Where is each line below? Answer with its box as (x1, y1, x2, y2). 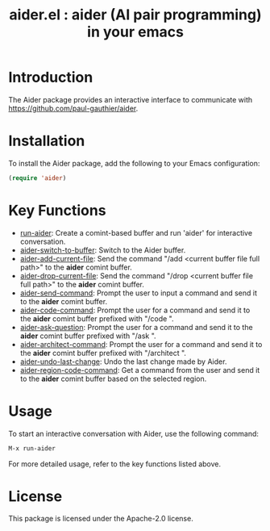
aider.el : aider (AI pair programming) (9, 6, 262, 24)
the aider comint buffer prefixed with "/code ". (19, 313, 174, 324)
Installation (8, 132, 85, 150)
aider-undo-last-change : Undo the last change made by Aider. (19, 357, 227, 366)
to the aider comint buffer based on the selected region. (19, 374, 207, 383)
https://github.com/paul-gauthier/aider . (8, 103, 139, 113)
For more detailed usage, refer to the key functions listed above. (8, 458, 222, 469)
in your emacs (87, 23, 184, 41)
